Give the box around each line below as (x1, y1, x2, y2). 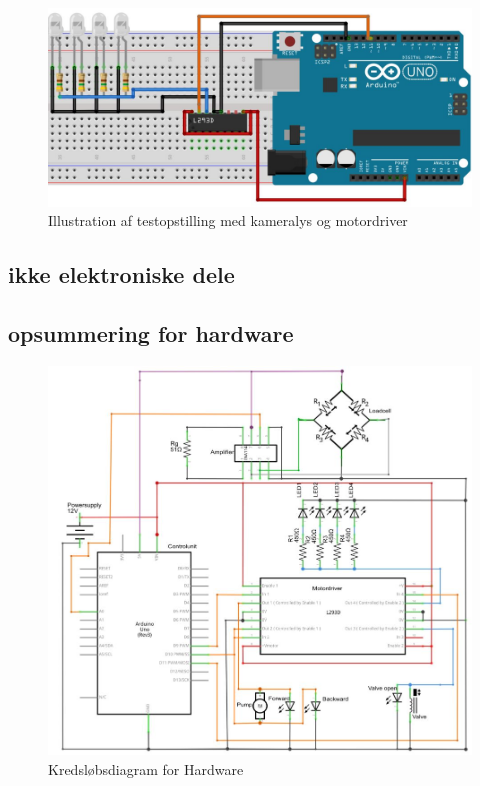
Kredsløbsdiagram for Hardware (48, 758, 244, 779)
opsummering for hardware (8, 318, 294, 349)
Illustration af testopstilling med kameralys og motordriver (48, 210, 408, 231)
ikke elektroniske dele (8, 259, 235, 290)
